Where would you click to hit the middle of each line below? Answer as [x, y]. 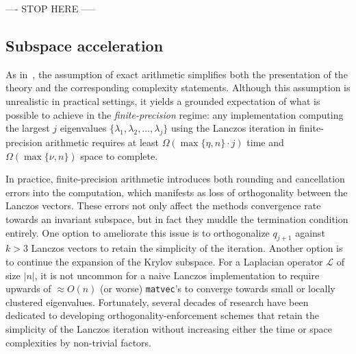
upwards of [28, 288]
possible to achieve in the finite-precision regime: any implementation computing [175, 114]
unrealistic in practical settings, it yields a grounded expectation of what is [163, 101]
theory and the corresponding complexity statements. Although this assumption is [178, 87]
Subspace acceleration [85, 45]
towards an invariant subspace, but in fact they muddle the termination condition [177, 219]
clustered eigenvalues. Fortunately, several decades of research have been [157, 302]
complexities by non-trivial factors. [78, 342]
